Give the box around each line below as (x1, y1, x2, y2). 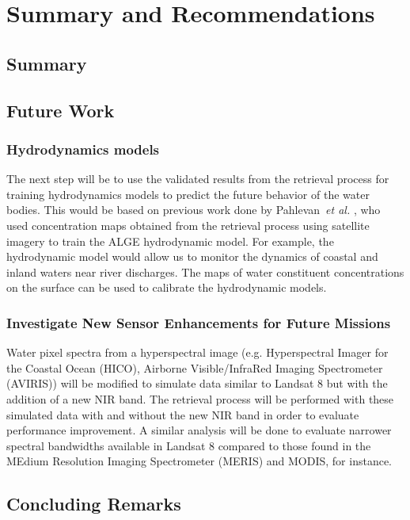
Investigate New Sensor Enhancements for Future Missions (6, 312, 391, 332)
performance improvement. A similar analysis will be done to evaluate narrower (6, 422, 392, 438)
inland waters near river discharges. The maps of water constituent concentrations (6, 263, 404, 280)
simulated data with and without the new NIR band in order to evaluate (6, 406, 359, 422)
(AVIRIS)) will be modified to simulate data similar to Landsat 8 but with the (6, 375, 388, 392)
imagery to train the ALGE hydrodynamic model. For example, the (6, 232, 334, 249)
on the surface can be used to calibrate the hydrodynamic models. (6, 279, 327, 296)
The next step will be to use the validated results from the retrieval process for (6, 170, 389, 187)
